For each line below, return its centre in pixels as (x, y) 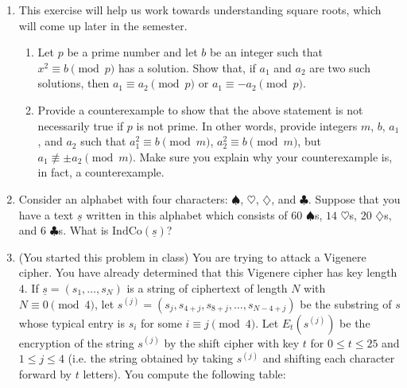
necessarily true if (81, 125)
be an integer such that (266, 52)
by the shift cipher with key (232, 342)
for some (161, 322)
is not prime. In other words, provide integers (247, 125)
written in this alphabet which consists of (187, 214)
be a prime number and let (132, 52)
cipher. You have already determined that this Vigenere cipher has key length (208, 272)
